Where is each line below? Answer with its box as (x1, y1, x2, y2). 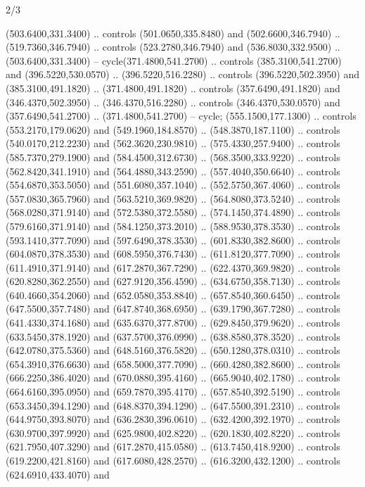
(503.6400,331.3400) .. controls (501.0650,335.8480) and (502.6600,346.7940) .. (6, 25, 340, 40)
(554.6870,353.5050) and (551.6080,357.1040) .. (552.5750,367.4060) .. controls (6, 177, 340, 192)
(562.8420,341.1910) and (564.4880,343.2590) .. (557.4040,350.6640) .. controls (6, 163, 340, 178)
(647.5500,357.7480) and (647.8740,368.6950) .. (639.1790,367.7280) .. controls (6, 301, 340, 316)
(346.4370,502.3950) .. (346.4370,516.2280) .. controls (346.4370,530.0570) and (6, 94, 340, 109)
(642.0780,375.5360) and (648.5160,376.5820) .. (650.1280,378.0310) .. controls (6, 343, 340, 358)
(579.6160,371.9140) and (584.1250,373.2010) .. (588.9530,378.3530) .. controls (6, 218, 340, 233)
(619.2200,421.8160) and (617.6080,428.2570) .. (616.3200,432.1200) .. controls (6, 453, 340, 467)
